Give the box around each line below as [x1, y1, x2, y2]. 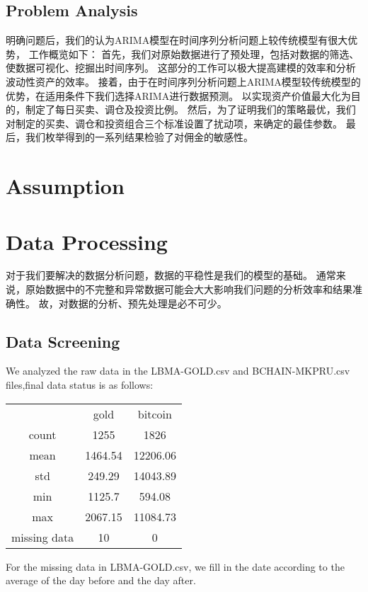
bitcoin [137, 405, 172, 422]
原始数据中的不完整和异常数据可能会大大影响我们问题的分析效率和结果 [25, 282, 352, 297]
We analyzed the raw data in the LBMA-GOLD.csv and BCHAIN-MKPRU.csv [6, 363, 350, 378]
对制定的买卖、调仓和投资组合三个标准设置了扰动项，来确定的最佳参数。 [6, 115, 343, 130]
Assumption [6, 171, 125, 200]
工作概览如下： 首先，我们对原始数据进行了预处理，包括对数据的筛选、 [28, 46, 360, 61]
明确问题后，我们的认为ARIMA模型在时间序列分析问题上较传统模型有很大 [6, 33, 348, 47]
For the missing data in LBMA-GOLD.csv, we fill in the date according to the [6, 559, 345, 574]
